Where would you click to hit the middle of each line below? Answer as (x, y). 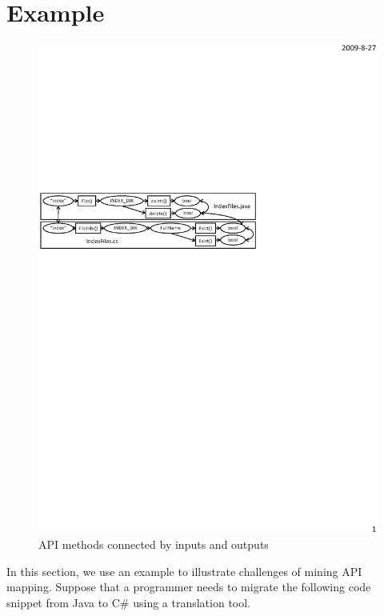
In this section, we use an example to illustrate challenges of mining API (184, 571)
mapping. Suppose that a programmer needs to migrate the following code (189, 587)
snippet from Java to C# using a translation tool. (129, 602)
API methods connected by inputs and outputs (154, 544)
